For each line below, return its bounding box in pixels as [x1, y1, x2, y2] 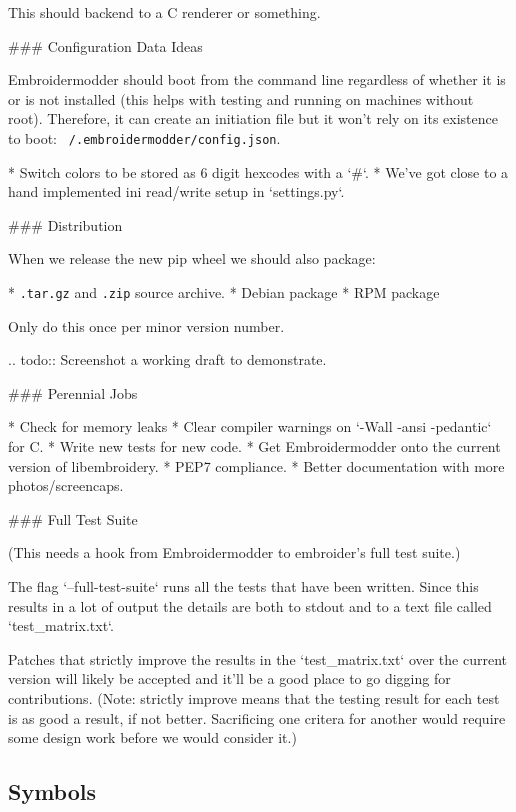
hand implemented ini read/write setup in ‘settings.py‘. [8, 181, 345, 202]
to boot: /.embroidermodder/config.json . [8, 127, 281, 148]
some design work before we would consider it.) [8, 727, 297, 748]
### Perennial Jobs [8, 382, 138, 403]
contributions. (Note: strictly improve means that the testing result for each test [8, 687, 500, 708]
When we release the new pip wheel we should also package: [8, 248, 376, 269]
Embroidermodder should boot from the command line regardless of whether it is [8, 69, 506, 90]
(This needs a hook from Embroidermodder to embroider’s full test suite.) [8, 542, 461, 563]
